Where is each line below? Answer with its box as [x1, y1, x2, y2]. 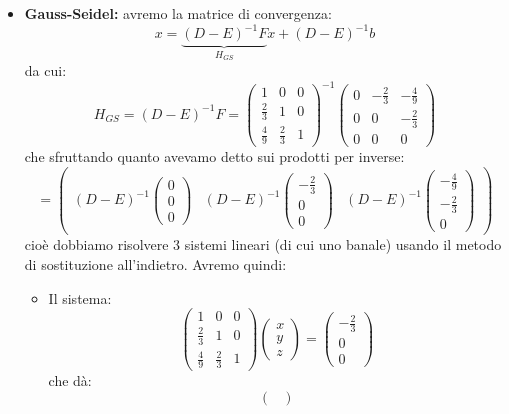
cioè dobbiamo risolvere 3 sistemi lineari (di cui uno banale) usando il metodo [24, 234, 502, 255]
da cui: [24, 59, 67, 80]
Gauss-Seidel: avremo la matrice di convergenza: [24, 3, 332, 23]
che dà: [48, 370, 92, 391]
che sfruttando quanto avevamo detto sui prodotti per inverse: [24, 145, 405, 166]
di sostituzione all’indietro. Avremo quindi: [24, 254, 287, 274]
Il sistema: [48, 287, 112, 308]
